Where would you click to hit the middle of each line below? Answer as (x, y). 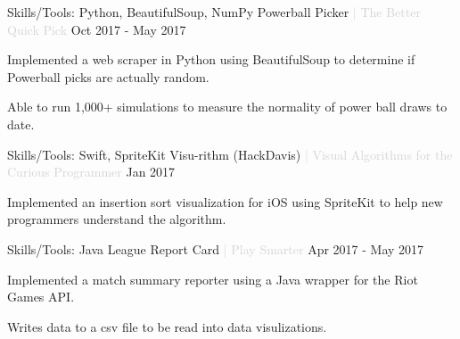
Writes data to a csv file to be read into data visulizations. (167, 326)
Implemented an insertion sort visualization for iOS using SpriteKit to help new (225, 201)
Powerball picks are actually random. (108, 76)
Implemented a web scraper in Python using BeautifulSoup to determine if (211, 59)
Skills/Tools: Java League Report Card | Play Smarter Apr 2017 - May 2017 (216, 248)
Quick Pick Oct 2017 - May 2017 (97, 29)
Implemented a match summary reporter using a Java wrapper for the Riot (213, 279)
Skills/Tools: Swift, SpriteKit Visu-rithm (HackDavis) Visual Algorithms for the (230, 154)
